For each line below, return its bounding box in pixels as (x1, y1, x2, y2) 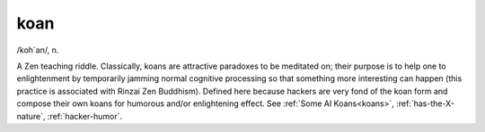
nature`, (16, 111, 46, 121)
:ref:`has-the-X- (395, 98, 455, 109)
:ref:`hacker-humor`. (47, 111, 123, 121)
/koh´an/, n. (16, 45, 59, 55)
